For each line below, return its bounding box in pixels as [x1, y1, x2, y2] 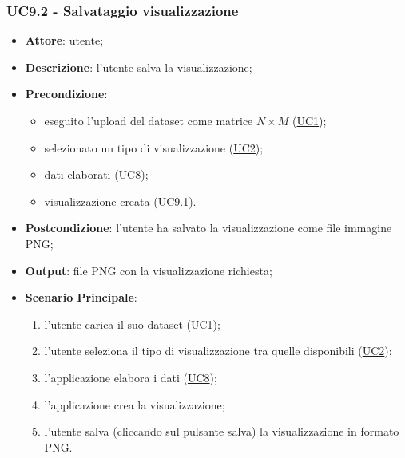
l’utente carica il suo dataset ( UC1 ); [44, 315, 220, 332]
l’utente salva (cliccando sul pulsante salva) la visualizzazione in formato [44, 423, 399, 440]
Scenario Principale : [25, 289, 137, 306]
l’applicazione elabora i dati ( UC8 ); [44, 369, 217, 385]
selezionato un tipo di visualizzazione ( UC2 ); [44, 139, 264, 156]
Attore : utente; [25, 32, 104, 49]
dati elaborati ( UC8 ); [44, 166, 149, 183]
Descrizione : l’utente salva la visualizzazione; [25, 58, 252, 75]
